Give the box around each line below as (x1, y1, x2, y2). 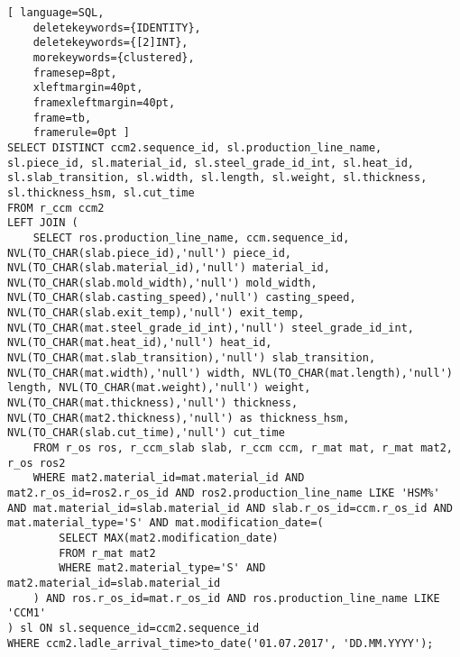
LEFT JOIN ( (7, 216, 78, 230)
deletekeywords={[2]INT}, (32, 36, 189, 50)
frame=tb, (32, 111, 92, 124)
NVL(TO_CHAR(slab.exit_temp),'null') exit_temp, (7, 306, 305, 320)
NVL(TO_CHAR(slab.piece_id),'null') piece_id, (7, 246, 291, 260)
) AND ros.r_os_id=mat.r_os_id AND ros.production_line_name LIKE (32, 591, 440, 605)
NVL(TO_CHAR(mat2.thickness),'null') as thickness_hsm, (7, 411, 350, 424)
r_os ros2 (7, 456, 66, 470)
